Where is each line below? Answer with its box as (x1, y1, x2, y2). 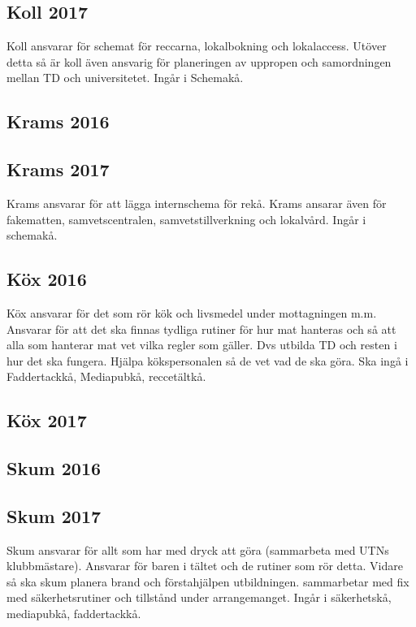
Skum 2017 (6, 503, 102, 528)
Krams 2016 (6, 109, 110, 134)
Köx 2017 (6, 408, 87, 433)
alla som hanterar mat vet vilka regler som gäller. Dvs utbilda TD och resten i (6, 336, 397, 353)
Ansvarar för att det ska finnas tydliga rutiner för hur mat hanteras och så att (6, 320, 396, 337)
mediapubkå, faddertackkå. (6, 605, 141, 622)
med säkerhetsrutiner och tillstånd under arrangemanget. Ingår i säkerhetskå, (6, 589, 392, 606)
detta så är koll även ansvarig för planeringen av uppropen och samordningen (6, 53, 392, 70)
